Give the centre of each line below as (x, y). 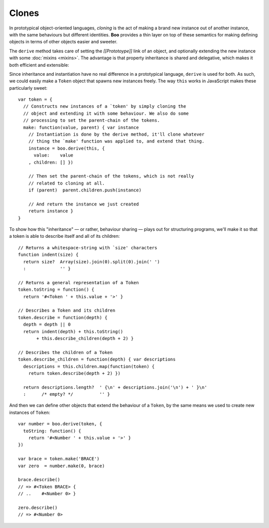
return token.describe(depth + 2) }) (74, 373)
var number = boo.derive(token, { (60, 424)
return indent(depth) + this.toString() (73, 331)
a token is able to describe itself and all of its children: (65, 236)
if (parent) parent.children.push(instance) (85, 190)
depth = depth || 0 (47, 325)
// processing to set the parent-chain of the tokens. (92, 120)
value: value (54, 155)
